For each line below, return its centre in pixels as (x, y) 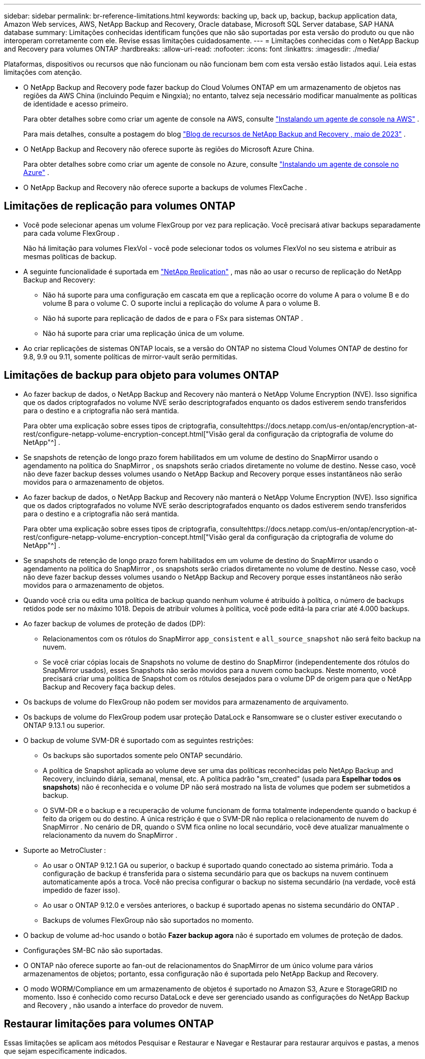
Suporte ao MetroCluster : (65, 850)
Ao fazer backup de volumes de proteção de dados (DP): (114, 623)
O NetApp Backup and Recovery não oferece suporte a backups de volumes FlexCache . (165, 187)
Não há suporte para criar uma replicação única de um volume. (144, 333)
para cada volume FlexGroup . (71, 233)
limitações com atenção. (43, 72)
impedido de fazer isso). (82, 890)
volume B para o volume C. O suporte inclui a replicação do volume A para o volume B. (181, 303)
